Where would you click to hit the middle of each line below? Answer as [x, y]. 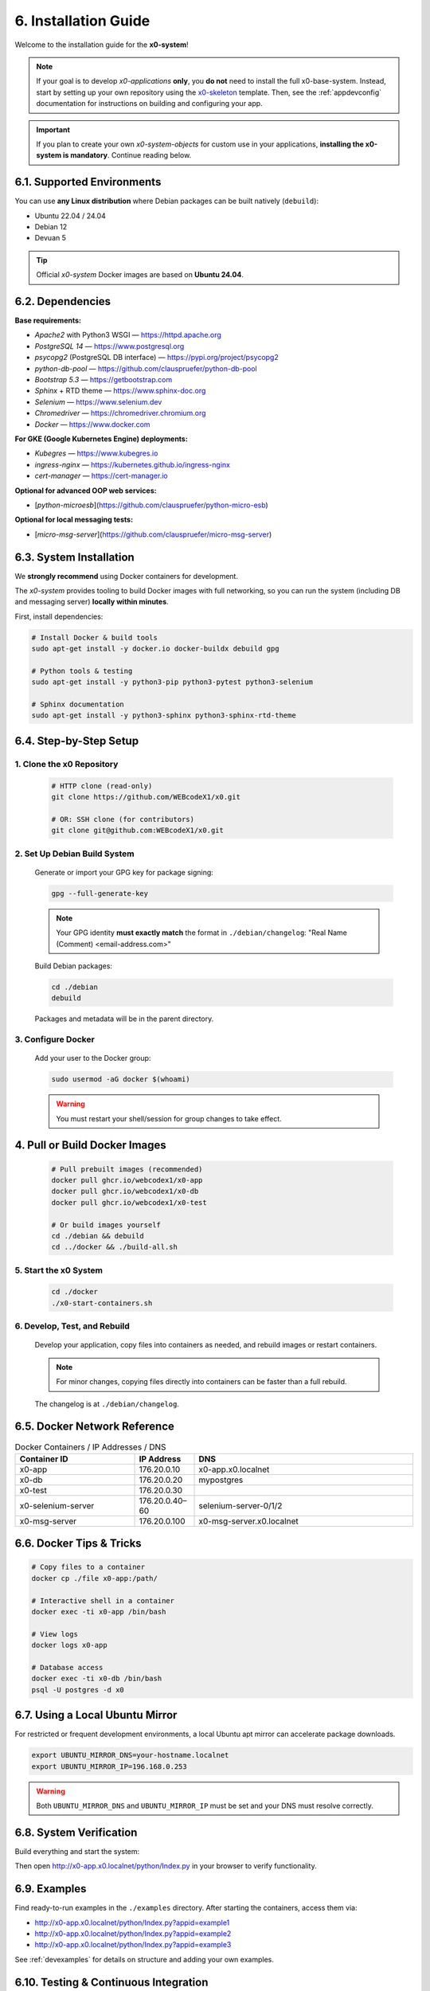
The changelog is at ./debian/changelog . [107, 1404]
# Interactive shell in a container [103, 1600]
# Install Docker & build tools [95, 638]
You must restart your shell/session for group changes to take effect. [169, 1118]
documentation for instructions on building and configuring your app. [149, 104]
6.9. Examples [51, 1889]
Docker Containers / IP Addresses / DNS [90, 1447]
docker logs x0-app [69, 1645]
